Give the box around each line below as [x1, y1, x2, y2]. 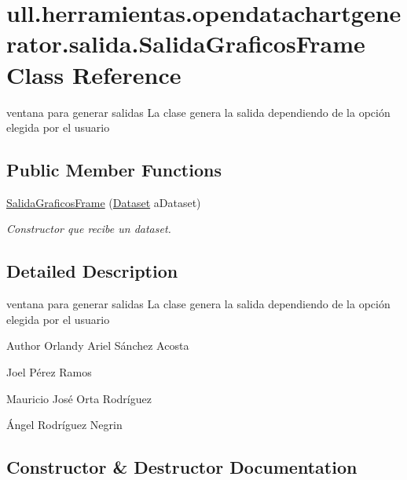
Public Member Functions [6, 158, 222, 182]
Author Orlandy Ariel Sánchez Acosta [6, 337, 189, 354]
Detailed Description [6, 259, 178, 283]
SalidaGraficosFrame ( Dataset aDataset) [6, 194, 201, 210]
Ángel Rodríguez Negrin [6, 416, 123, 433]
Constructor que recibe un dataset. [6, 220, 171, 237]
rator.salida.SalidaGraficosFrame [6, 27, 365, 60]
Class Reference [6, 58, 181, 90]
